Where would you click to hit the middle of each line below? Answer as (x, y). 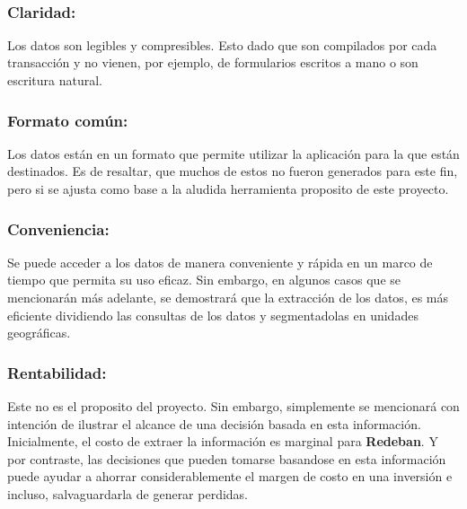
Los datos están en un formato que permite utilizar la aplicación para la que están (233, 153)
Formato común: (68, 120)
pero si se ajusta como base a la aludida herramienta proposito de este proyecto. (228, 189)
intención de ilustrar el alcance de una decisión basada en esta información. (214, 423)
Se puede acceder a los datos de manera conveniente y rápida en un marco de (220, 262)
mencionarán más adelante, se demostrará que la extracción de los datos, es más (228, 297)
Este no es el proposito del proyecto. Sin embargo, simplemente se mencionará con (233, 406)
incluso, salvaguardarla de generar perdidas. (128, 493)
